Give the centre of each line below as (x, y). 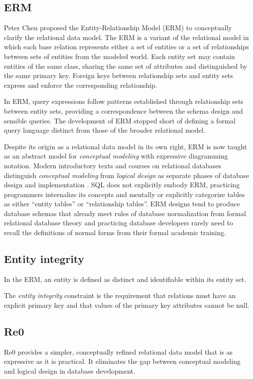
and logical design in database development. (70, 371)
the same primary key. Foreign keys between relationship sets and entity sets (119, 75)
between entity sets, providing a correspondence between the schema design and (124, 110)
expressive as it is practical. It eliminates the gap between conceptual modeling (122, 361)
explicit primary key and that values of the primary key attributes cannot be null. (127, 305)
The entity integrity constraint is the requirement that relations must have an (120, 295)
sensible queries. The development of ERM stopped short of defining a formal (120, 120)
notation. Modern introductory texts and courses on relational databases (113, 165)
